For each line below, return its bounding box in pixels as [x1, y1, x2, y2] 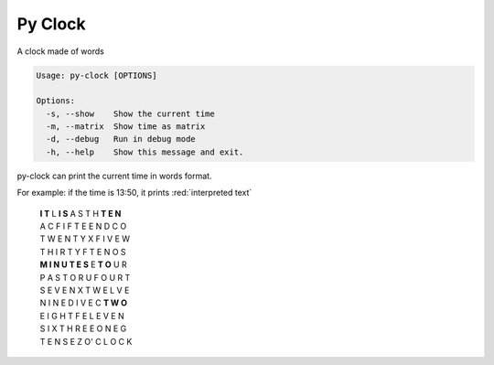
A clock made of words [16, 46, 104, 57]
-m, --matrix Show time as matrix [46, 122, 206, 132]
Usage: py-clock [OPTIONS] [36, 70, 157, 81]
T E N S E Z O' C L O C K [39, 336, 133, 347]
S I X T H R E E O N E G [39, 323, 127, 334]
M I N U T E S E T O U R [39, 259, 127, 270]
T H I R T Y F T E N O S [39, 246, 127, 257]
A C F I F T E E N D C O [39, 220, 127, 232]
